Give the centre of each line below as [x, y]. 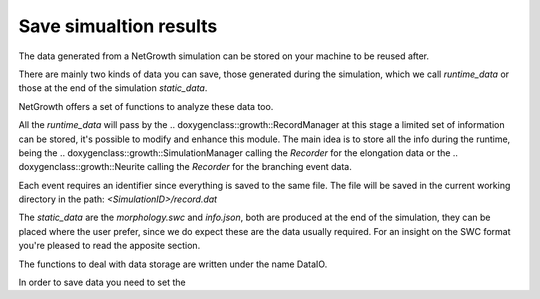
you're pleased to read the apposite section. [109, 246]
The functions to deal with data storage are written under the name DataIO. [173, 264]
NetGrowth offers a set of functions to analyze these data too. [146, 106]
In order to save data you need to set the [102, 282]
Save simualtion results [118, 26]
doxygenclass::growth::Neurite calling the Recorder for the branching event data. [185, 167]
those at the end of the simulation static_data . [113, 88]
